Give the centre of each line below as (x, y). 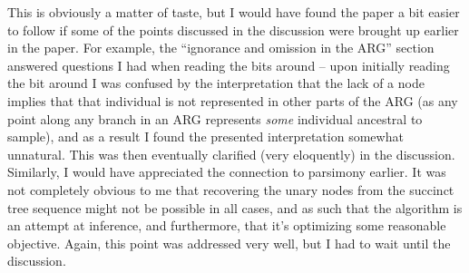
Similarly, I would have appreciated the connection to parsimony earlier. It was (227, 172)
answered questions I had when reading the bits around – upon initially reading (229, 65)
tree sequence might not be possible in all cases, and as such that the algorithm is (235, 207)
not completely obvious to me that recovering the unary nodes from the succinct (231, 189)
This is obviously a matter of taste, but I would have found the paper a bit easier (234, 12)
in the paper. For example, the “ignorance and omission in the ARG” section (221, 48)
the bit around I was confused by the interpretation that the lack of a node (216, 83)
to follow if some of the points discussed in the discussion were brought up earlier (233, 29)
